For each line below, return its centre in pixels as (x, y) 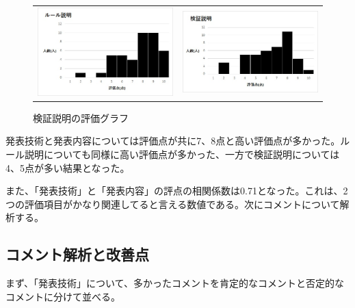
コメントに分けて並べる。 (63, 296)
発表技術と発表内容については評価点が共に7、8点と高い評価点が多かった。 (173, 141)
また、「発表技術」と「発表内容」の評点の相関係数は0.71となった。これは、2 (177, 191)
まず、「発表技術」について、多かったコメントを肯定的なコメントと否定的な (175, 283)
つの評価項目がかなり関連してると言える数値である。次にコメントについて (173, 204)
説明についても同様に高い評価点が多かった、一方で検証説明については (182, 154)
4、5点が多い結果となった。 (68, 167)
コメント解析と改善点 (77, 254)
